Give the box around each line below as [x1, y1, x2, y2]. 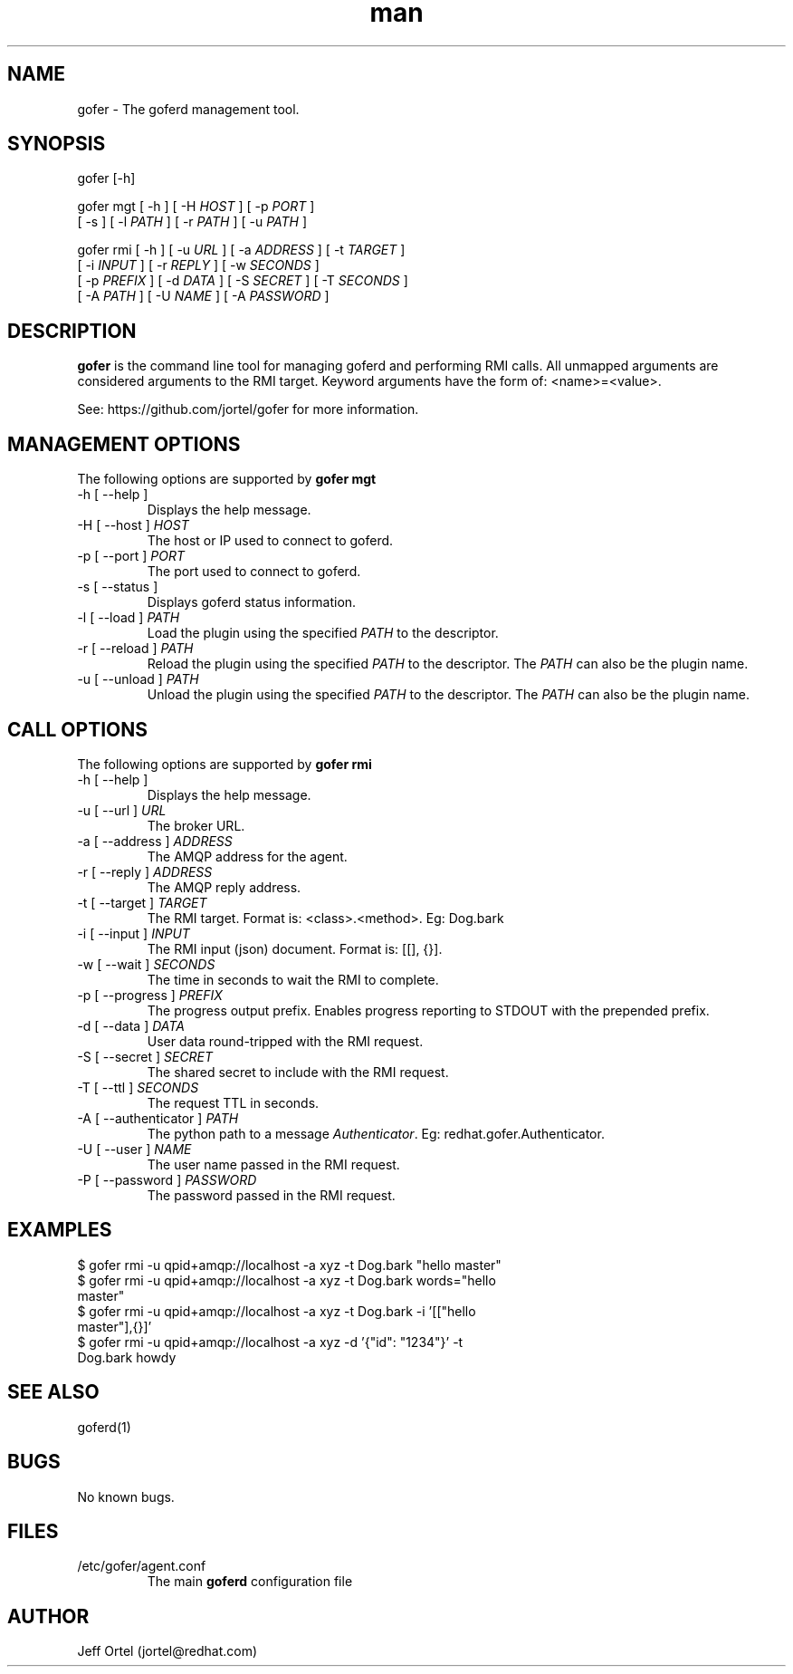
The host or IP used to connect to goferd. [147, 533, 394, 549]
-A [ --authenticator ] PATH [77, 1110, 239, 1126]
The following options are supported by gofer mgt [77, 471, 377, 487]
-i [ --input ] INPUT [77, 925, 190, 941]
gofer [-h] [77, 170, 136, 187]
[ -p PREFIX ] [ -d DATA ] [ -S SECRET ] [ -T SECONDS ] [77, 273, 408, 289]
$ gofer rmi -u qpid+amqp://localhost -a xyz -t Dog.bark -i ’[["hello [77, 1303, 476, 1319]
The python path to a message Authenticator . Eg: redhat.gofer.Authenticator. [147, 1125, 605, 1141]
